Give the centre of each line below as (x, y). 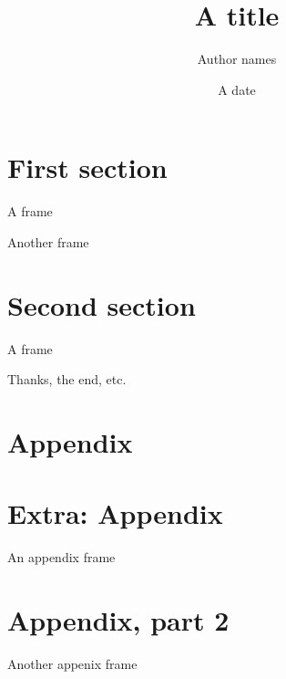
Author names (237, 59)
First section (87, 167)
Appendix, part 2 (118, 620)
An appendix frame (61, 557)
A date (237, 89)
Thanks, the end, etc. (67, 379)
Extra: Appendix (115, 513)
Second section (102, 304)
